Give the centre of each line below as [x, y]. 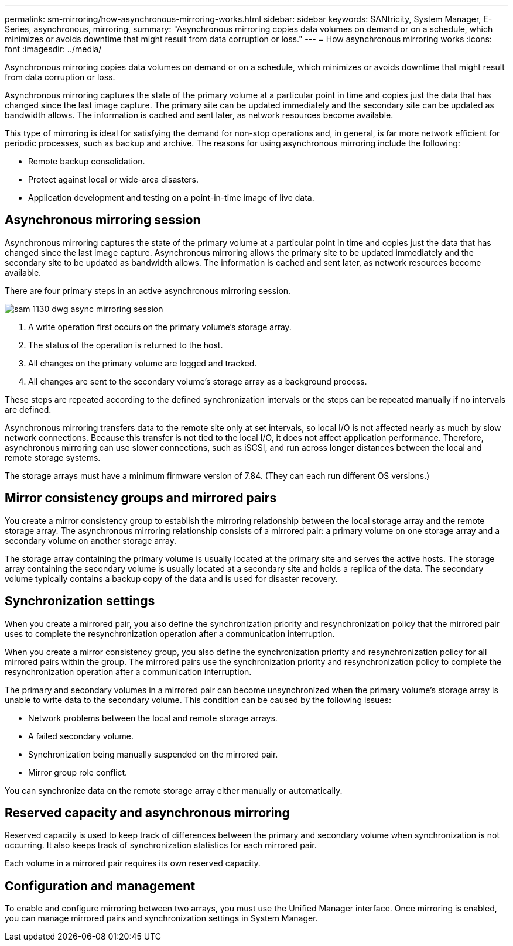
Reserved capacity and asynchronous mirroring [147, 813]
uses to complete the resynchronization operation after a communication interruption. [170, 633]
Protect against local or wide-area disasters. [114, 179]
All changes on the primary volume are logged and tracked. [143, 363]
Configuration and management [100, 886]
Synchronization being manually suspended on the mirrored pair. [153, 754]
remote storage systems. [53, 457]
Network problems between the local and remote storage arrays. [153, 718]
